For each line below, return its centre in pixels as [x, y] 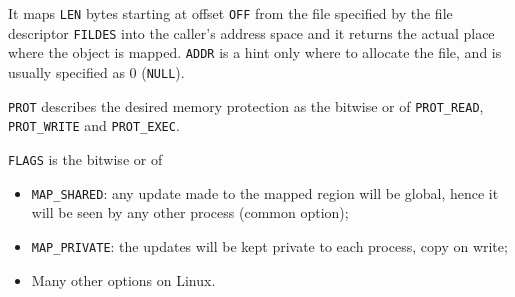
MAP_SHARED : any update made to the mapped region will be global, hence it [265, 192]
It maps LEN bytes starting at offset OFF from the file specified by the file [230, 13]
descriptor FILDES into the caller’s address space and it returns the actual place [251, 32]
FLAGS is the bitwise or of [85, 158]
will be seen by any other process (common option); [190, 212]
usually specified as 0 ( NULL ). [96, 71]
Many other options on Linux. [123, 279]
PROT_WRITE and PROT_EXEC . [94, 125]
